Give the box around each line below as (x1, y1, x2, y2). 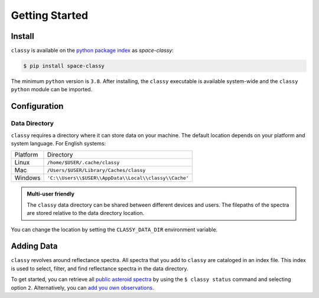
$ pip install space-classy (23, 62, 105, 69)
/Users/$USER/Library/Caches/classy (47, 167, 146, 173)
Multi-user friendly (27, 190, 75, 197)
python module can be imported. (11, 86, 93, 93)
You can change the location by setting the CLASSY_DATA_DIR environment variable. (11, 226, 218, 233)
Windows (14, 174, 41, 182)
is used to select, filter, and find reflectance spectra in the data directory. (11, 265, 188, 272)
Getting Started (11, 9, 89, 22)
